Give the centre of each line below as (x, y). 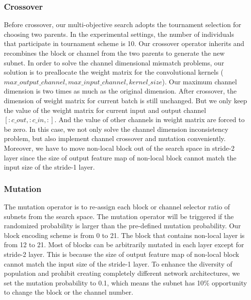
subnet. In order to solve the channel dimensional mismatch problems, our (114, 62)
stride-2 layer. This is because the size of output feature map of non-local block (122, 254)
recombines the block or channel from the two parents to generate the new (114, 53)
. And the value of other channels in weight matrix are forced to (149, 119)
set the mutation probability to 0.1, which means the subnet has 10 (104, 282)
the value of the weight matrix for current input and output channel (105, 110)
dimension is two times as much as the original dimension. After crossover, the (120, 91)
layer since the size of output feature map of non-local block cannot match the (120, 157)
